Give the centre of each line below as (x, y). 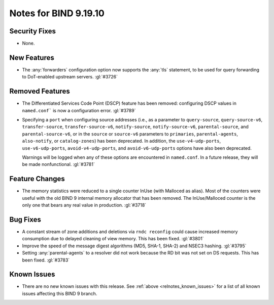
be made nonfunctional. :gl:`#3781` (58, 164)
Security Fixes (32, 31)
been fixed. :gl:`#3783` (46, 260)
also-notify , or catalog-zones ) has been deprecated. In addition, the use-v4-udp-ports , (121, 141)
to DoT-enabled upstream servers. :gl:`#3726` (70, 77)
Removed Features (40, 91)
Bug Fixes (25, 219)
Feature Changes (37, 179)
